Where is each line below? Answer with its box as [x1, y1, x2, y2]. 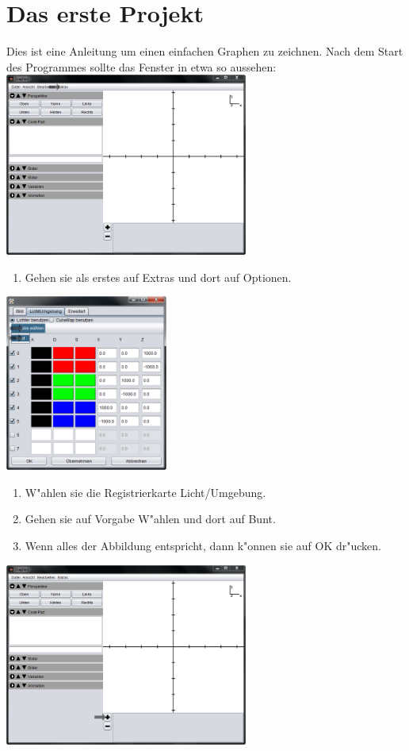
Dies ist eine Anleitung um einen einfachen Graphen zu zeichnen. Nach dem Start [6, 43, 403, 60]
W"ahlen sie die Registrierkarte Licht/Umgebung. [25, 483, 266, 500]
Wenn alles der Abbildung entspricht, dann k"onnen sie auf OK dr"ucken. [25, 537, 381, 554]
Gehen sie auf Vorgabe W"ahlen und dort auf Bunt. [25, 510, 276, 527]
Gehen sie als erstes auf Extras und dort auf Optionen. [25, 268, 292, 285]
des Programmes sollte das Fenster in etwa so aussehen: [6, 58, 277, 75]
